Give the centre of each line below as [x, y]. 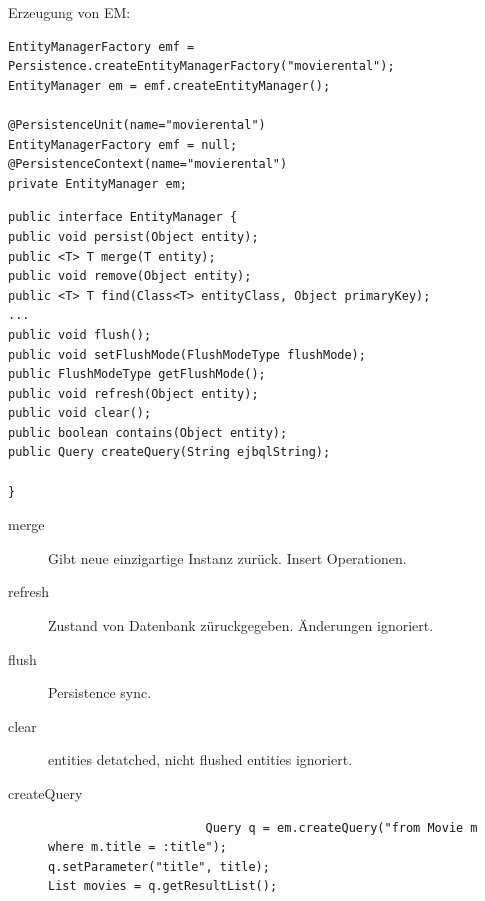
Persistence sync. [100, 692]
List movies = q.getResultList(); [163, 886]
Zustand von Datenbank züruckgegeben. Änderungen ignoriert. [241, 625]
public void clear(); [80, 413]
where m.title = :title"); [137, 847]
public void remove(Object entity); [130, 276]
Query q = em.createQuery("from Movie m [341, 827]
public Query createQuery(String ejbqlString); [169, 452]
